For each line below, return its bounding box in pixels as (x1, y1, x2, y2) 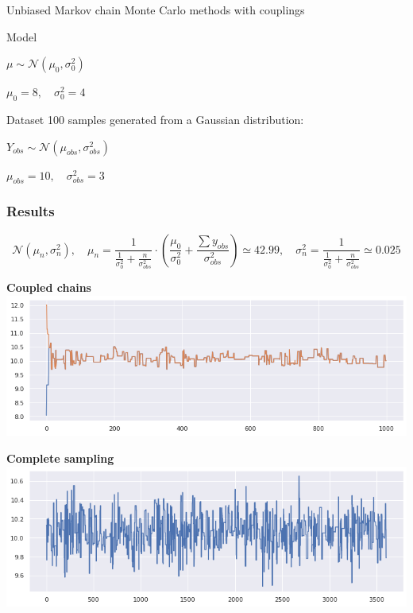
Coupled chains (6, 279, 91, 296)
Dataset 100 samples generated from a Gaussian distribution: (6, 111, 304, 127)
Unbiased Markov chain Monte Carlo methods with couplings (6, 2, 305, 17)
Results (6, 201, 55, 221)
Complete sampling (6, 450, 114, 467)
